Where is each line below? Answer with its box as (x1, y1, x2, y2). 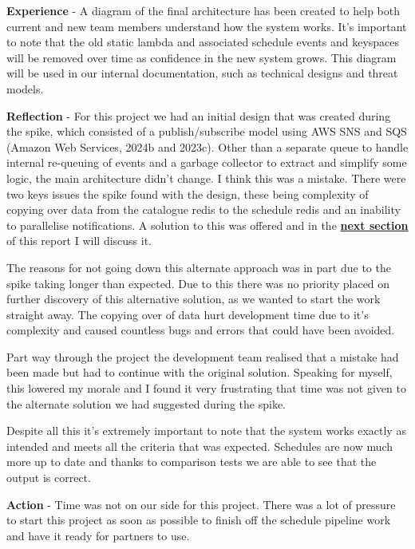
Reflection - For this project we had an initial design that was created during (6, 107, 391, 124)
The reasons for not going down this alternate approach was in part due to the (6, 259, 391, 275)
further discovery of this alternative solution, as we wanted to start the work (6, 290, 381, 307)
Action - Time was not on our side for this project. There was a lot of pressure (6, 496, 396, 512)
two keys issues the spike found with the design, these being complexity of (6, 185, 369, 202)
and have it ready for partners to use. (6, 527, 190, 543)
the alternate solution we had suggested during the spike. (6, 395, 286, 412)
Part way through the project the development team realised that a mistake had (6, 348, 399, 365)
